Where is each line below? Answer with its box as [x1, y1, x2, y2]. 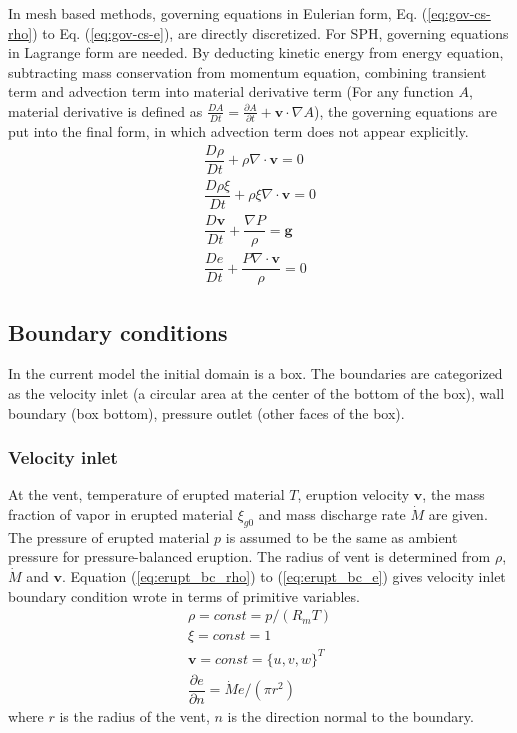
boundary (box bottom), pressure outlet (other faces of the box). [8, 402, 405, 423]
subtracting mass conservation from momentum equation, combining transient [8, 61, 487, 82]
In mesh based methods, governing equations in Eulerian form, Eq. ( [8, 3, 428, 23]
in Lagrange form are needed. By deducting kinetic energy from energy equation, [8, 42, 504, 63]
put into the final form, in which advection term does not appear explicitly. [8, 121, 469, 142]
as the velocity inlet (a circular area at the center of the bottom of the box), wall [8, 383, 505, 404]
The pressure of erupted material [8, 526, 210, 547]
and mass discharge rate [258, 504, 406, 525]
